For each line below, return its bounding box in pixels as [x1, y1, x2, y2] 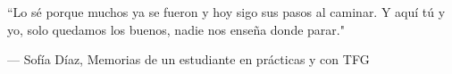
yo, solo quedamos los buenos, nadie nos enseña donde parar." [7, 20, 345, 38]
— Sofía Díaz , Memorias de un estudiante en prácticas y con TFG [7, 50, 370, 69]
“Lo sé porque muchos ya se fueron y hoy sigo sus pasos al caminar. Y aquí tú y [7, 3, 446, 21]
